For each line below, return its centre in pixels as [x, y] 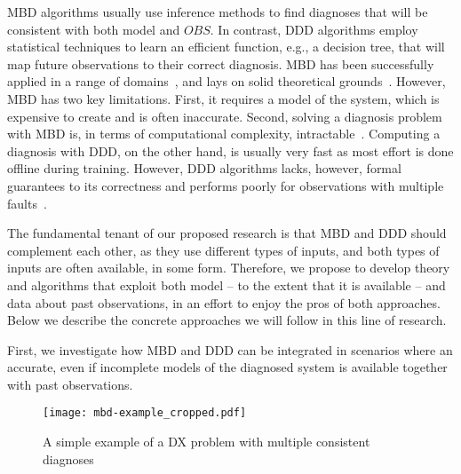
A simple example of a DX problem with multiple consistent [207, 442]
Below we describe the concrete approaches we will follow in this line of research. [227, 320]
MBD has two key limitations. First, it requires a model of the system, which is [223, 98]
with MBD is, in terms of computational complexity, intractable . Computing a [224, 134]
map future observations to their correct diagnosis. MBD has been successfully [221, 63]
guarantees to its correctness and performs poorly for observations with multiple [226, 185]
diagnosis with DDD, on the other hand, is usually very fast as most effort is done [230, 150]
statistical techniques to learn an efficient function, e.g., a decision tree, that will [226, 47]
